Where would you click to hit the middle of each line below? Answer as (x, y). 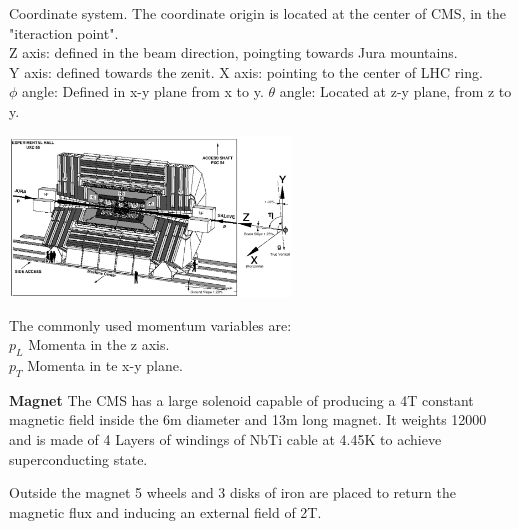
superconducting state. (78, 458)
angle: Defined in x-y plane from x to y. (143, 91)
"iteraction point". (64, 32)
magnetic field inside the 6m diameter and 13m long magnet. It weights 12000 (248, 419)
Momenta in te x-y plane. (105, 364)
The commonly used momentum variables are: (150, 324)
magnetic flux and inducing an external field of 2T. (165, 511)
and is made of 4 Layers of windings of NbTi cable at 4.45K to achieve (225, 438)
